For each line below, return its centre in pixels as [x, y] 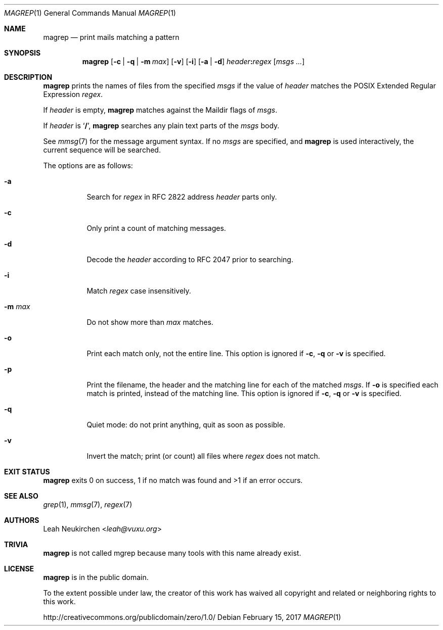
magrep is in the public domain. [96, 577]
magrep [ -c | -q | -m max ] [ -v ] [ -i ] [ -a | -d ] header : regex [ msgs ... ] [193, 61]
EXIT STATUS [27, 472]
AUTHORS [22, 520]
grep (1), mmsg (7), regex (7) [88, 504]
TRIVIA [16, 544]
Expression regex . [73, 94]
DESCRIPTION [28, 77]
